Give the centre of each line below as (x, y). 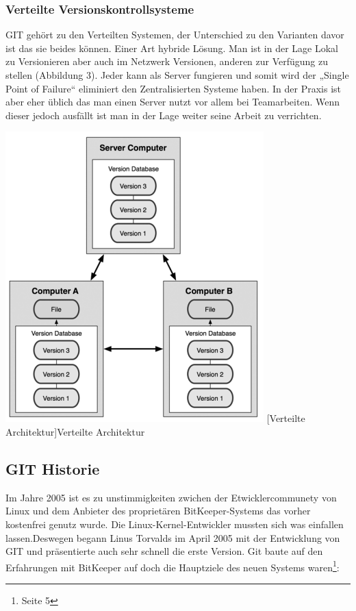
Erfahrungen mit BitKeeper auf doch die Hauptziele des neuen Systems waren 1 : (173, 566)
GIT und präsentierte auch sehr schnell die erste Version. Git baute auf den (164, 551)
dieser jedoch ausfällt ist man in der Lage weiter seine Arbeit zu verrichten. (164, 115)
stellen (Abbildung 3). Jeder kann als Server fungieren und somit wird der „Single (177, 75)
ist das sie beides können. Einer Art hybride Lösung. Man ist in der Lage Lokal (172, 48)
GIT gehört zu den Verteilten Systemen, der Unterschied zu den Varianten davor (175, 35)
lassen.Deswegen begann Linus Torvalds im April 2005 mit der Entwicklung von (173, 537)
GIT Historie (53, 468)
